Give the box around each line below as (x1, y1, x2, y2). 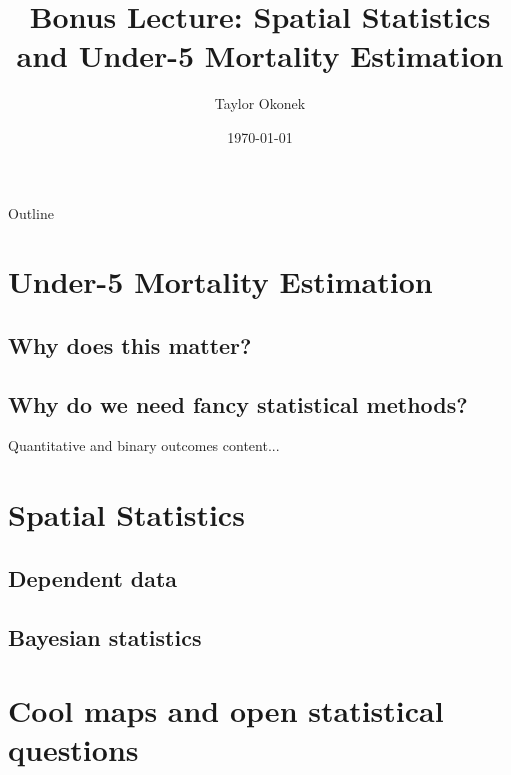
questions (8, 729, 139, 770)
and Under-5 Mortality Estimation (16, 35, 504, 76)
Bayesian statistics (8, 621, 202, 652)
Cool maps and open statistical (8, 690, 444, 731)
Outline (8, 202, 54, 223)
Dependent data (8, 562, 178, 593)
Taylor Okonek (214, 93, 306, 114)
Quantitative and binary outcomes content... (8, 435, 280, 456)
